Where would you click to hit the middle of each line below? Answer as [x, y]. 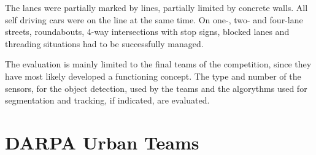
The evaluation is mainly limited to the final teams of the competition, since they [158, 64]
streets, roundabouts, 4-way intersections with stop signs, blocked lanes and [147, 32]
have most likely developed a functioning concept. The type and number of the [153, 76]
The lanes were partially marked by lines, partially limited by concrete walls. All [156, 7]
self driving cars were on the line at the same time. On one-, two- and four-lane [154, 19]
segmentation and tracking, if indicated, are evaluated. [107, 100]
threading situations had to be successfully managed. [104, 43]
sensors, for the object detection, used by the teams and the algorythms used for [156, 88]
